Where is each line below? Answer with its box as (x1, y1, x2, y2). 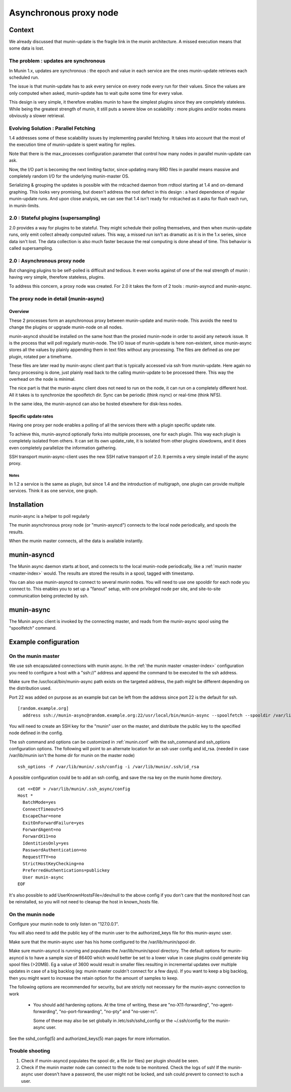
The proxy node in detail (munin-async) (9, 295, 104, 302)
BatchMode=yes (22, 800, 56, 805)
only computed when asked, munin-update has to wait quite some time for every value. (9, 90, 184, 96)
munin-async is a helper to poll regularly (9, 513, 90, 519)
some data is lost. (9, 45, 45, 51)
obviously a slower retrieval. (9, 112, 65, 119)
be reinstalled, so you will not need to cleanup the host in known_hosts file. (9, 898, 159, 904)
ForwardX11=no (22, 834, 56, 839)
